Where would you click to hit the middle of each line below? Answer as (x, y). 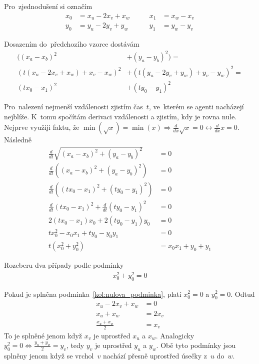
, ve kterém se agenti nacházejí (196, 107)
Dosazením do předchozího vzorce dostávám (72, 43)
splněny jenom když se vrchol (49, 356)
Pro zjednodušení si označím (48, 6)
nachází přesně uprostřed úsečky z (155, 356)
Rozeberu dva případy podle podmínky (64, 265)
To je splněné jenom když (43, 335)
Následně (18, 140)
